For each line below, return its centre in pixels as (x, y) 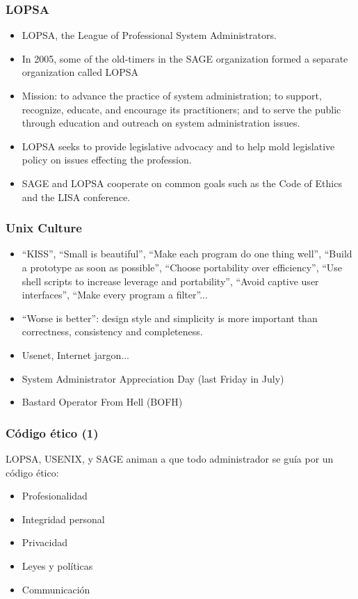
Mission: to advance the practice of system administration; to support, (172, 95)
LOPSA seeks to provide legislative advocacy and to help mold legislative (178, 146)
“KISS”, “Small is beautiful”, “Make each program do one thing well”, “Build (187, 254)
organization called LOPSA (80, 72)
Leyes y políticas (57, 565)
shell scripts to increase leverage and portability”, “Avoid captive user (170, 281)
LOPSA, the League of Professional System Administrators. (149, 35)
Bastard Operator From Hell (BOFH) (102, 402)
